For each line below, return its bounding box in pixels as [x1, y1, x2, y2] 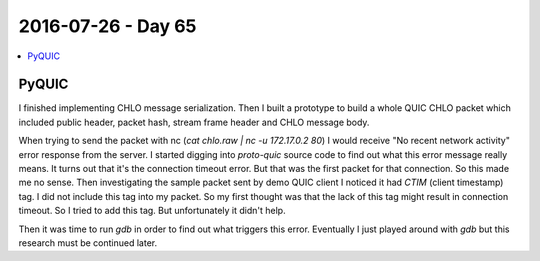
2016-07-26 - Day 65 [18, 15, 197, 37]
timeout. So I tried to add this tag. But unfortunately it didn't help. [18, 205, 286, 217]
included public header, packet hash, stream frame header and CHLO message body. [18, 116, 370, 128]
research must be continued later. [18, 236, 158, 249]
